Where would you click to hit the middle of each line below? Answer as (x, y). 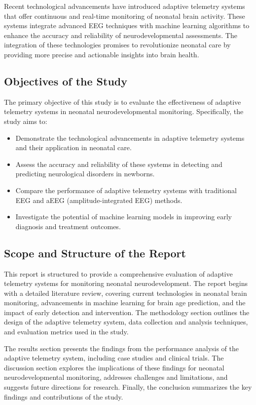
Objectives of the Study (66, 81)
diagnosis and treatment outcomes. (68, 226)
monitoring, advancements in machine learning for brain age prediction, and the (125, 303)
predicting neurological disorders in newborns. (85, 174)
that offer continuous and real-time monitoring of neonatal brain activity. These (125, 16)
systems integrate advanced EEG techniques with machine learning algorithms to (127, 25)
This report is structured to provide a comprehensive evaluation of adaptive (118, 273)
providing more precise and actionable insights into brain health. (102, 54)
